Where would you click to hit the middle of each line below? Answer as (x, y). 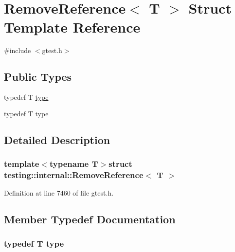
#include (18, 50)
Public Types (38, 77)
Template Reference (72, 27)
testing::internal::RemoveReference (74, 174)
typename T (74, 163)
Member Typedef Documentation (90, 219)
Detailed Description (57, 139)
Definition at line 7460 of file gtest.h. (59, 193)
